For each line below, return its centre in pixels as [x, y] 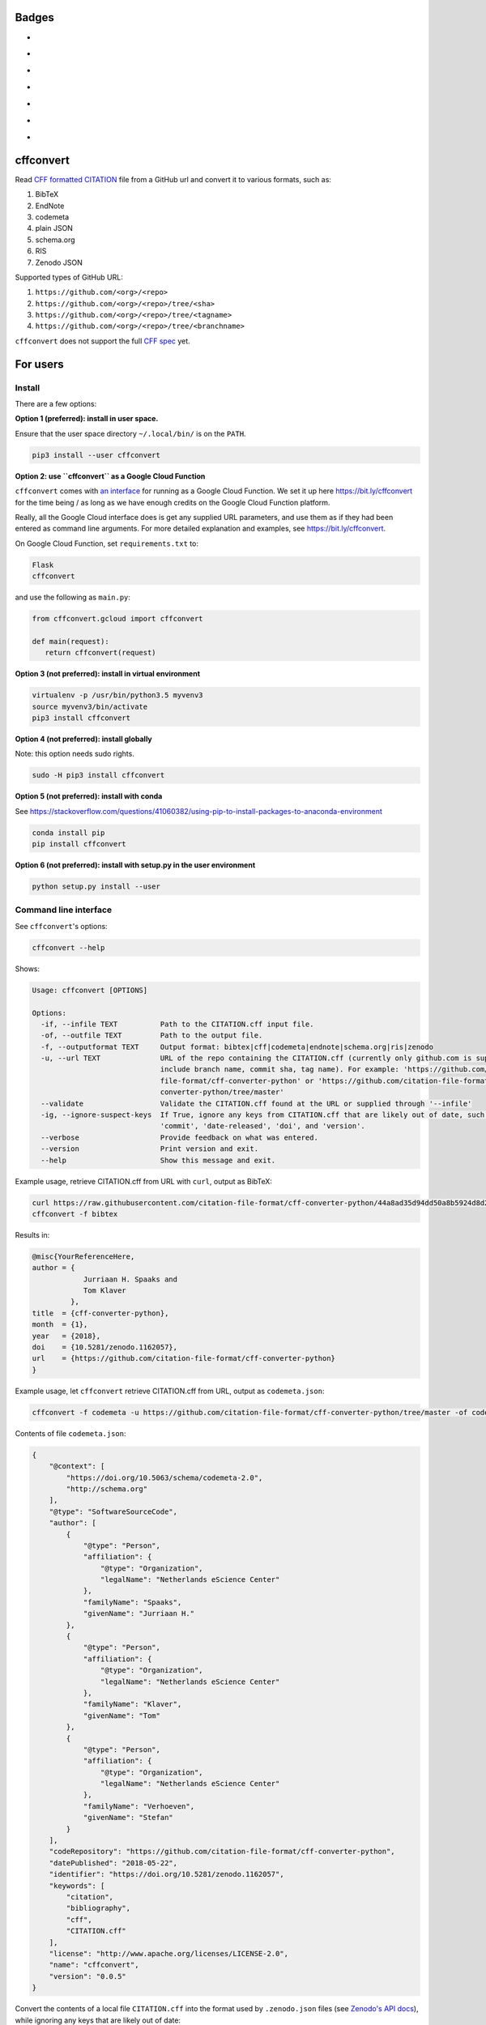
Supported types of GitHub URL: [69, 277]
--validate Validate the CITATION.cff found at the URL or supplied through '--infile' [256, 1103]
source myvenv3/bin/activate [90, 706]
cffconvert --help [68, 947]
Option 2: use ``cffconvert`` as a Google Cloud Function [110, 476]
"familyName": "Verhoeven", [139, 1806]
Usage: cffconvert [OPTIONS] [90, 990]
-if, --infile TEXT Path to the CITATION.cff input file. [177, 1024]
